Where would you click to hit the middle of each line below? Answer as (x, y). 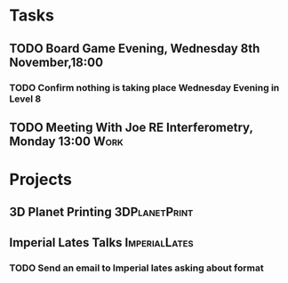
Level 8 (25, 99)
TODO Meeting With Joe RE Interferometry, (131, 127)
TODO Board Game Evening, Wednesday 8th (135, 49)
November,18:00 (56, 62)
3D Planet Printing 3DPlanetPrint (101, 212)
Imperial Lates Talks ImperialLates (101, 243)
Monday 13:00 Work (67, 141)
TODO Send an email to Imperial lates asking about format (136, 268)
